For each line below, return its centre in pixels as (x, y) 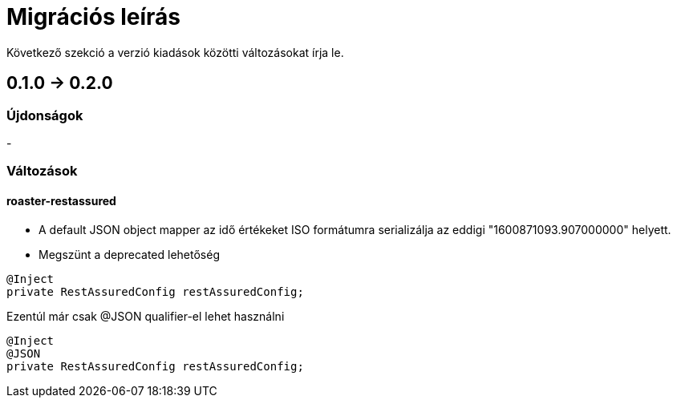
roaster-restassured (61, 200)
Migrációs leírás (93, 17)
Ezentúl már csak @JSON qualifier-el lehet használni (146, 316)
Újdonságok (45, 115)
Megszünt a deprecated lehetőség (129, 254)
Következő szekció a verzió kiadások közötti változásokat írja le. (175, 52)
